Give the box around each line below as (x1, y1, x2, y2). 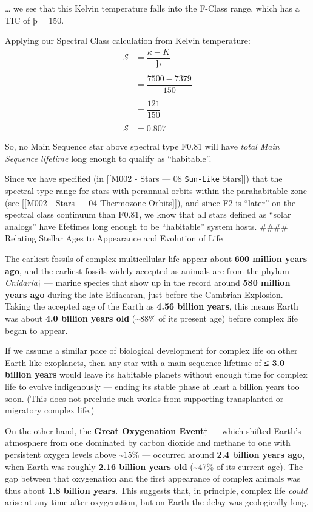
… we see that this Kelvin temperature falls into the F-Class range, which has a (5, 2, 300, 14)
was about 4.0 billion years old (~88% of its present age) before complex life (5, 312, 298, 325)
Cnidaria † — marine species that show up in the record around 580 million (5, 276, 291, 289)
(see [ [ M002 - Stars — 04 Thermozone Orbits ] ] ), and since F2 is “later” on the (5, 196, 296, 209)
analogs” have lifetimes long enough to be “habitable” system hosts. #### (5, 220, 288, 232)
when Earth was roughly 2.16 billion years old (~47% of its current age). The (5, 460, 303, 472)
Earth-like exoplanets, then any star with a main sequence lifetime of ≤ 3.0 (5, 356, 285, 368)
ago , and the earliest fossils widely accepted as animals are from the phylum (5, 264, 289, 277)
